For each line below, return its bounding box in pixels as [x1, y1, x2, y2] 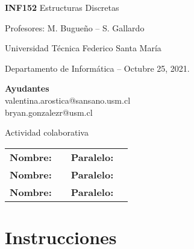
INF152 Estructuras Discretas [5, 1, 119, 13]
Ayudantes [5, 82, 49, 95]
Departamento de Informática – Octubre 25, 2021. [5, 61, 190, 74]
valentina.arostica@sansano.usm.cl [5, 93, 131, 106]
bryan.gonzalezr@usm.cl [5, 106, 93, 118]
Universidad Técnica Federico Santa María [5, 42, 161, 54]
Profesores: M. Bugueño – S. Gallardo [5, 21, 145, 34]
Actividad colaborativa [5, 126, 89, 139]
